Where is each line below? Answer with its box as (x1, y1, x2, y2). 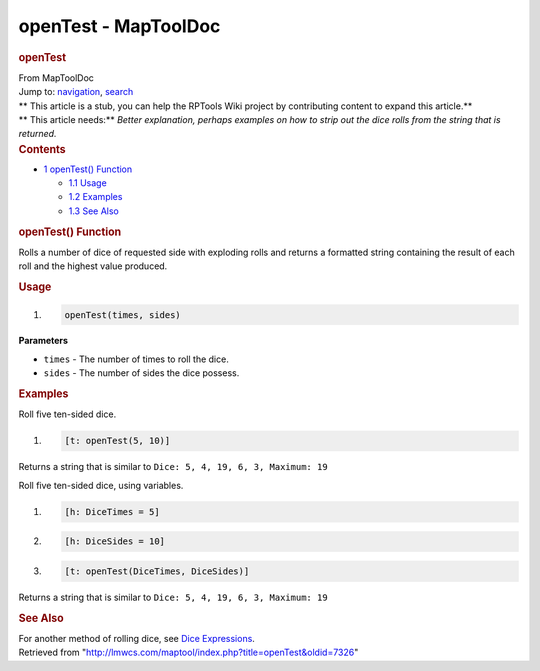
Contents (18, 142, 66, 156)
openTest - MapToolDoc (18, 15, 221, 37)
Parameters (18, 335, 69, 347)
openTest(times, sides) (64, 309, 182, 320)
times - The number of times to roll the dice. (43, 353, 229, 365)
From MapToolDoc (18, 71, 95, 84)
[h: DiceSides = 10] (64, 536, 165, 547)
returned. (18, 128, 57, 140)
